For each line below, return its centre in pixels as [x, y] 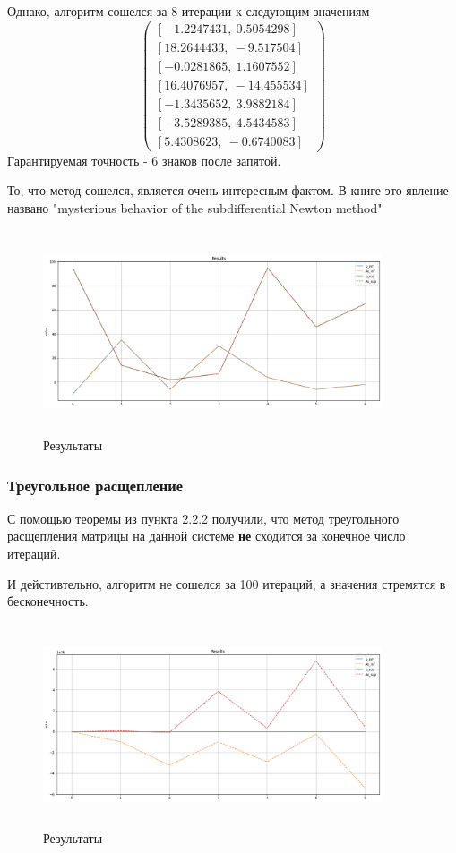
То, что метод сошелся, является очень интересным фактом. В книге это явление [228, 190]
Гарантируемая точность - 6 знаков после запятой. [144, 160]
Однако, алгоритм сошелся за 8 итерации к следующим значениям [189, 11]
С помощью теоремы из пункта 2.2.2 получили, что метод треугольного [203, 518]
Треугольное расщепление [95, 485]
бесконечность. [48, 601]
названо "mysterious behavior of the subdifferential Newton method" [195, 208]
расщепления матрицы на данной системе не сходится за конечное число [206, 536]
